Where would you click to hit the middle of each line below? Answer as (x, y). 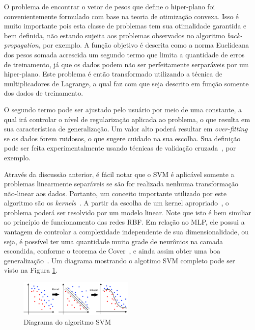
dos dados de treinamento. (43, 93)
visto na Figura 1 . (31, 270)
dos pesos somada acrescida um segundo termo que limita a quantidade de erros (124, 54)
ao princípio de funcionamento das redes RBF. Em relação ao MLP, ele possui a (124, 222)
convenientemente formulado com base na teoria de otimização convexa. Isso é (121, 16)
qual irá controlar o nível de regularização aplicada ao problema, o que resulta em (127, 119)
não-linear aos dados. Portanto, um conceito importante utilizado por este (115, 193)
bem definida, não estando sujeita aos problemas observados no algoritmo (114, 35)
